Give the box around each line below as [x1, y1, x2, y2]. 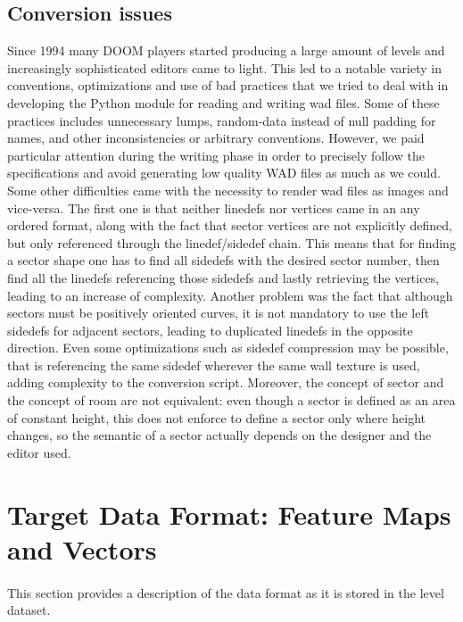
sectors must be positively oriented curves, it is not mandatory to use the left [7, 303, 430, 322]
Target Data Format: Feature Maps [7, 495, 451, 532]
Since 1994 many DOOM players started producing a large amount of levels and [7, 41, 445, 60]
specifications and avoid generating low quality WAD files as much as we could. [7, 163, 441, 182]
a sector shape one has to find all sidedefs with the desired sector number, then [7, 251, 440, 270]
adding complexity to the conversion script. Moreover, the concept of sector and [7, 373, 444, 392]
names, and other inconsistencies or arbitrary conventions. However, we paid [7, 129, 425, 147]
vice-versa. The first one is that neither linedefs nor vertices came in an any [7, 198, 420, 217]
